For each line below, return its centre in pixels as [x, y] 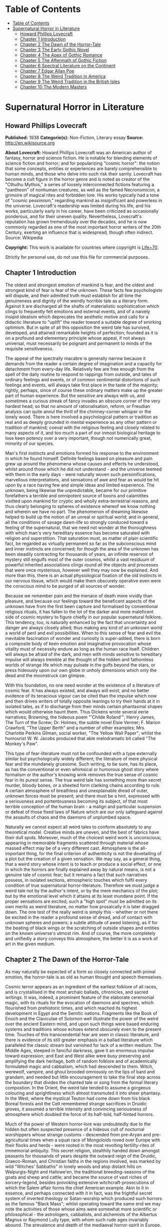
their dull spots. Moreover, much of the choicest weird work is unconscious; [83, 837]
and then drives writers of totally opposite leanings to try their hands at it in [82, 701]
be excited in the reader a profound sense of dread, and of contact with [79, 917]
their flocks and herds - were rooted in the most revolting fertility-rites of [80, 1145]
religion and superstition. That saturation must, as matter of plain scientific [82, 538]
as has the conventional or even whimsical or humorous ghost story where [82, 769]
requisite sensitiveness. [29, 348]
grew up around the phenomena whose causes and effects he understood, [82, 463]
